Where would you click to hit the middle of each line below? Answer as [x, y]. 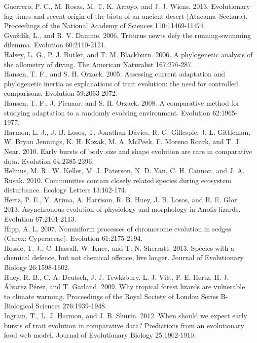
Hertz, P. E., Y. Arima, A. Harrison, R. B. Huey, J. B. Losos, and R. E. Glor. [122, 199]
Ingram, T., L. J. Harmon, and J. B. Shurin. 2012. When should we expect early [126, 315]
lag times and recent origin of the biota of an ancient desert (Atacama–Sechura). [126, 16]
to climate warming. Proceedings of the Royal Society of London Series [111, 296]
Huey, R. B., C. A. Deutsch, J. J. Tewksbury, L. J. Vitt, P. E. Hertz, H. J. [117, 277]
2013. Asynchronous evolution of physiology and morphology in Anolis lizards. [122, 209]
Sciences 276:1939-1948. [71, 306]
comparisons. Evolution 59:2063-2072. [61, 93]
